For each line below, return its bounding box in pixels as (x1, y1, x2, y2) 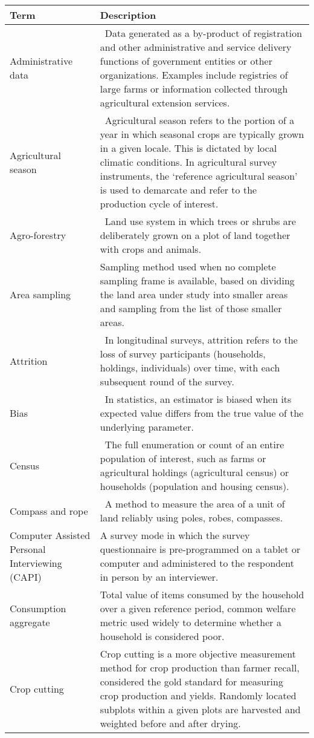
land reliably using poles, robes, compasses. (100, 511, 283, 524)
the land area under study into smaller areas (100, 287, 288, 301)
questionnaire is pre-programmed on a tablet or (100, 542, 301, 556)
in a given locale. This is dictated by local (100, 141, 277, 155)
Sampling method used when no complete (100, 260, 276, 273)
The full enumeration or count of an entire (104, 437, 284, 451)
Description (100, 8, 156, 22)
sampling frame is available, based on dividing (100, 273, 295, 287)
